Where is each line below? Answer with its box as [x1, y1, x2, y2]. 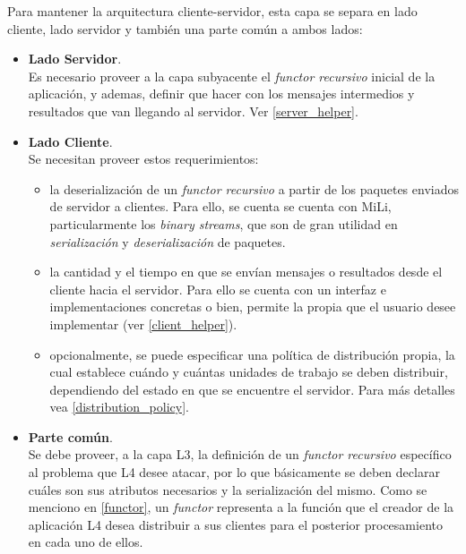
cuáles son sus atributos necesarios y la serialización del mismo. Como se [28, 480, 427, 499]
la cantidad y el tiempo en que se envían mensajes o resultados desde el [49, 262, 443, 281]
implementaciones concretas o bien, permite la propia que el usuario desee [49, 297, 456, 316]
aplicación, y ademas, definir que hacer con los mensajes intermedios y [28, 84, 415, 103]
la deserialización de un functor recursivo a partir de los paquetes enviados [49, 179, 459, 198]
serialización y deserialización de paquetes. [49, 232, 286, 251]
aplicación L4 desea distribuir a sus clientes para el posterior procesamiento [28, 515, 443, 533]
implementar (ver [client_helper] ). [49, 314, 237, 333]
